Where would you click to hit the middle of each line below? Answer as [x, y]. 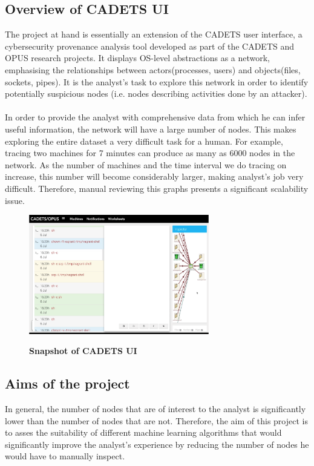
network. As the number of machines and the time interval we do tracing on [146, 164]
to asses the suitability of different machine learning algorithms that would [143, 432]
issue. [15, 200]
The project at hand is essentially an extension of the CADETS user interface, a [154, 34]
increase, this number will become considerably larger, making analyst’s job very [154, 176]
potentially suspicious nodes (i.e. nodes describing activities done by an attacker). [156, 94]
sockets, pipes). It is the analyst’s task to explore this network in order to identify [157, 81]
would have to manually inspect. [65, 456]
